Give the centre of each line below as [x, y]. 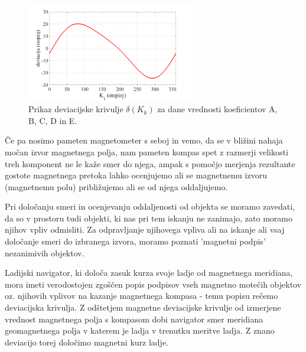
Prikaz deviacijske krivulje [76, 109]
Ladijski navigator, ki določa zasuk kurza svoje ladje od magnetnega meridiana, [149, 273]
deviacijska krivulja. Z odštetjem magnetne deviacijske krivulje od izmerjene [143, 307]
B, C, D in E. [53, 120]
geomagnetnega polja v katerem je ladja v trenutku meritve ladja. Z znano [140, 330]
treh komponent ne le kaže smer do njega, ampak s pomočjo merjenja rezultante [150, 163]
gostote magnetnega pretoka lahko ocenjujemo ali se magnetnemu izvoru [136, 175]
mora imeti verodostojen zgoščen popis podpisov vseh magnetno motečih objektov [153, 284]
